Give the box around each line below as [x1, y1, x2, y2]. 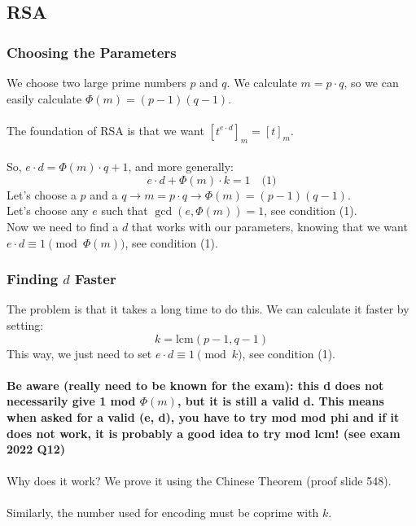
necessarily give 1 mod [7, 392, 136, 410]
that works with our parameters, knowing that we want [131, 217, 408, 235]
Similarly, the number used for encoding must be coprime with [7, 504, 319, 521]
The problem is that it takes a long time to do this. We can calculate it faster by [7, 300, 409, 318]
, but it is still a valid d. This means [177, 392, 384, 410]
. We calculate [226, 74, 297, 90]
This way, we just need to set [7, 344, 152, 362]
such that [101, 202, 148, 219]
